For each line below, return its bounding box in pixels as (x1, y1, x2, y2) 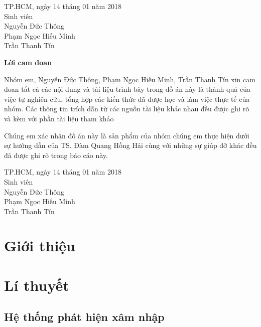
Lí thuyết (4, 274, 69, 295)
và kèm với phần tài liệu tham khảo (4, 113, 114, 123)
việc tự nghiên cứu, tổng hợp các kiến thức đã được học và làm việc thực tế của (4, 93, 250, 104)
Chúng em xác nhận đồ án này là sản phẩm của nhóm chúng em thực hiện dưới (4, 130, 249, 140)
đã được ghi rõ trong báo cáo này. (4, 149, 108, 160)
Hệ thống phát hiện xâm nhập (4, 309, 165, 324)
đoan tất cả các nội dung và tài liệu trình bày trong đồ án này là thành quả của (4, 84, 250, 94)
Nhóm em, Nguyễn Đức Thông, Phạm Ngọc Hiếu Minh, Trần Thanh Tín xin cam (4, 74, 255, 84)
